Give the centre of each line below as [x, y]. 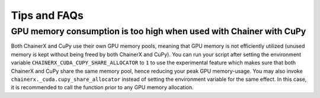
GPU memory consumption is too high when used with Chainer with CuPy [159, 31]
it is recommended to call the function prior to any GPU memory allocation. [102, 87]
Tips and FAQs [47, 15]
